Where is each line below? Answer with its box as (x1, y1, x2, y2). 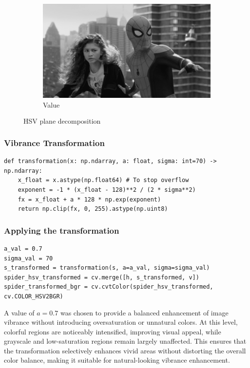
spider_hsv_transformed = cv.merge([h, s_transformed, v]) (4, 274, 199, 281)
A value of (4, 307, 35, 317)
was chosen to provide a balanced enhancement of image (60, 307, 229, 317)
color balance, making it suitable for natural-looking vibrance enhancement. (4, 355, 230, 365)
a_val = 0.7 (4, 245, 42, 252)
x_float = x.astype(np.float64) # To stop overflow (18, 177, 189, 184)
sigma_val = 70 (4, 255, 53, 262)
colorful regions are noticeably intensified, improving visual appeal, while (4, 326, 221, 336)
